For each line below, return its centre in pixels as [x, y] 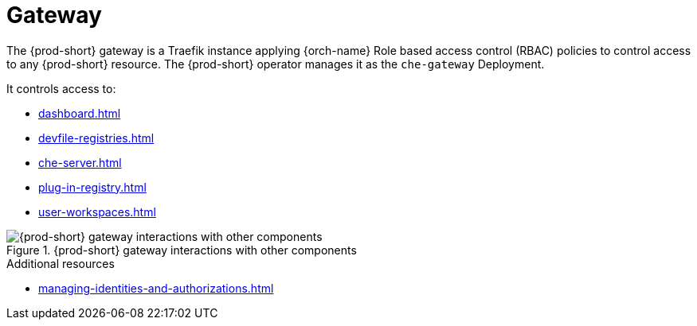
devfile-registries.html [96, 138]
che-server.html [80, 162]
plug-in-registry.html [92, 187]
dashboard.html [80, 113]
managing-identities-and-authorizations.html [156, 288]
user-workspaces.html [97, 212]
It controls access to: [61, 88]
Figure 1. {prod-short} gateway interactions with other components [182, 250]
